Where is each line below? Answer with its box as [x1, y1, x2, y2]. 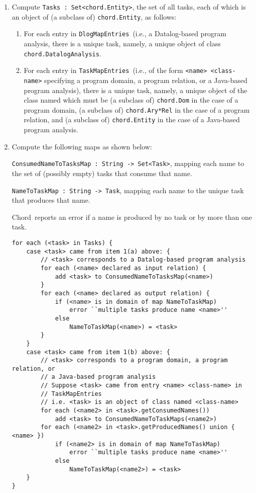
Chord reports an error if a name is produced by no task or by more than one [12, 211, 252, 222]
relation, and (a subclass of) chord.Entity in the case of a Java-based [24, 114, 240, 125]
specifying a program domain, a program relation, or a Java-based [44, 74, 247, 85]
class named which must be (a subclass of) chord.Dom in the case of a [24, 95, 238, 105]
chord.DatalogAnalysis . [24, 48, 101, 58]
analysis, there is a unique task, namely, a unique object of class [24, 38, 221, 48]
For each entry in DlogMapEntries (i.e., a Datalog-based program [24, 28, 227, 39]
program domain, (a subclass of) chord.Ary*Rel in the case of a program [24, 104, 250, 115]
